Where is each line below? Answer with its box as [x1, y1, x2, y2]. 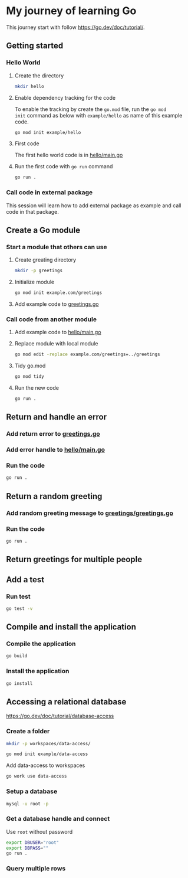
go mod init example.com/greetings [14, 290, 103, 296]
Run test [6, 592, 31, 600]
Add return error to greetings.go [6, 430, 100, 438]
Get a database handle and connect [6, 815, 110, 823]
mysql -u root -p [6, 801, 49, 807]
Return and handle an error [6, 412, 107, 422]
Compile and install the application [6, 622, 137, 632]
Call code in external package [6, 188, 93, 197]
